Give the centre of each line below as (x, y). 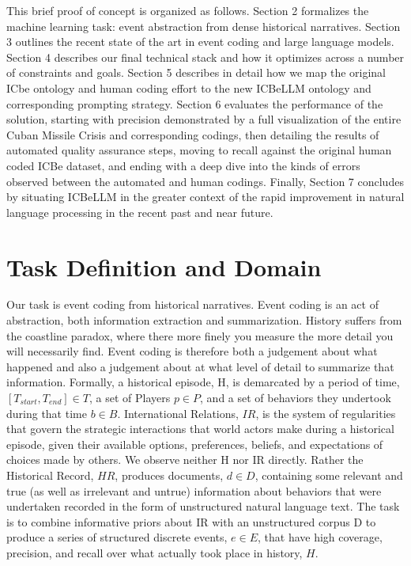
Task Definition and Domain (164, 266)
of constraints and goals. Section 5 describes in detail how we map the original (196, 72)
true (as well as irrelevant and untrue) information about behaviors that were (194, 490)
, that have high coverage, (320, 537)
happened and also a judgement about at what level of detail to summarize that (200, 366)
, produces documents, (169, 475)
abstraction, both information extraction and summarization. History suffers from (204, 320)
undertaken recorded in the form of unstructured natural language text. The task (203, 506)
